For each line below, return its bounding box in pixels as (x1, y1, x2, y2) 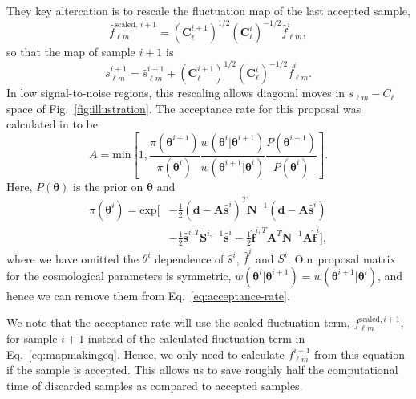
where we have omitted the (6, 250, 139, 267)
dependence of (154, 250, 224, 267)
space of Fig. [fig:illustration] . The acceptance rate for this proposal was (6, 100, 361, 116)
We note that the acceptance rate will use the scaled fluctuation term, (6, 314, 350, 331)
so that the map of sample (6, 43, 135, 60)
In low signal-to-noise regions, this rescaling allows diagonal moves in (6, 84, 345, 101)
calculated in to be (6, 116, 98, 132)
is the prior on (73, 177, 143, 194)
